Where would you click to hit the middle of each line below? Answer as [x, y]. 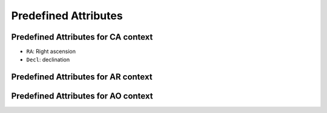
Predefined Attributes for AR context [82, 77]
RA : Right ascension [51, 52]
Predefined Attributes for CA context [82, 37]
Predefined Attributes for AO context [82, 96]
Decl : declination [48, 60]
